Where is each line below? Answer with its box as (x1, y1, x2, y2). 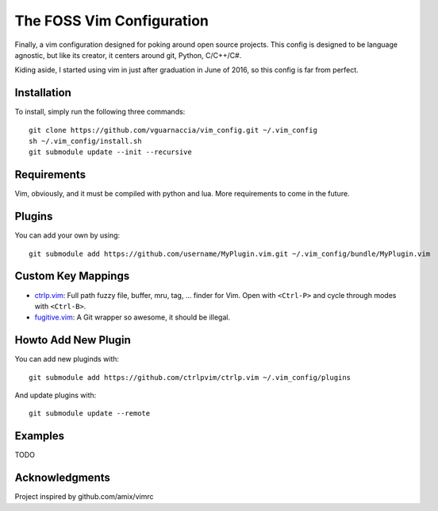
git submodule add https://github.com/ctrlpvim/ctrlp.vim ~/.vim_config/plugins (29, 373, 352, 381)
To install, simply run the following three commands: (14, 107, 186, 117)
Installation (14, 86, 71, 99)
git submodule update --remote (29, 409, 151, 418)
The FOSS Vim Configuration (14, 12, 209, 29)
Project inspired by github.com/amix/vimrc (14, 492, 154, 501)
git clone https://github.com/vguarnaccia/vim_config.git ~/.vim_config (29, 126, 317, 134)
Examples (14, 429, 65, 443)
